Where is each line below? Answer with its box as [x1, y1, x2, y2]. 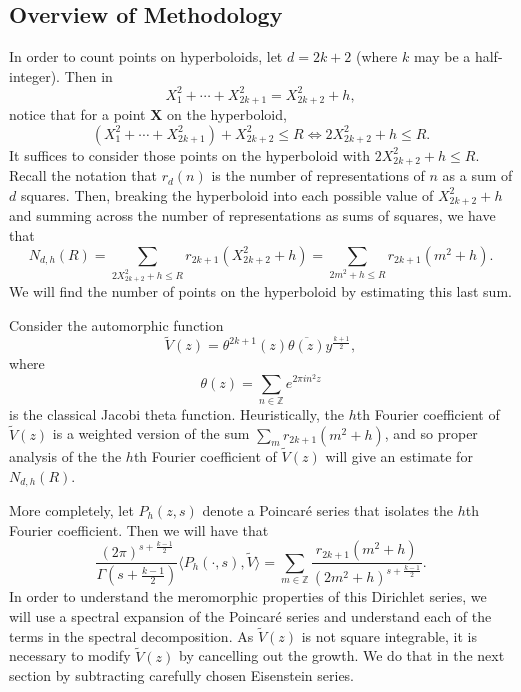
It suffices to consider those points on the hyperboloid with [9, 144, 370, 165]
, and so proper [384, 423, 478, 444]
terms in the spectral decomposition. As [9, 625, 254, 646]
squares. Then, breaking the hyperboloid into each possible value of [20, 184, 434, 205]
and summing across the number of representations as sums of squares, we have [9, 205, 496, 226]
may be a [413, 46, 471, 67]
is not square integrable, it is [301, 625, 478, 646]
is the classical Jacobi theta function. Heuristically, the [9, 403, 344, 424]
